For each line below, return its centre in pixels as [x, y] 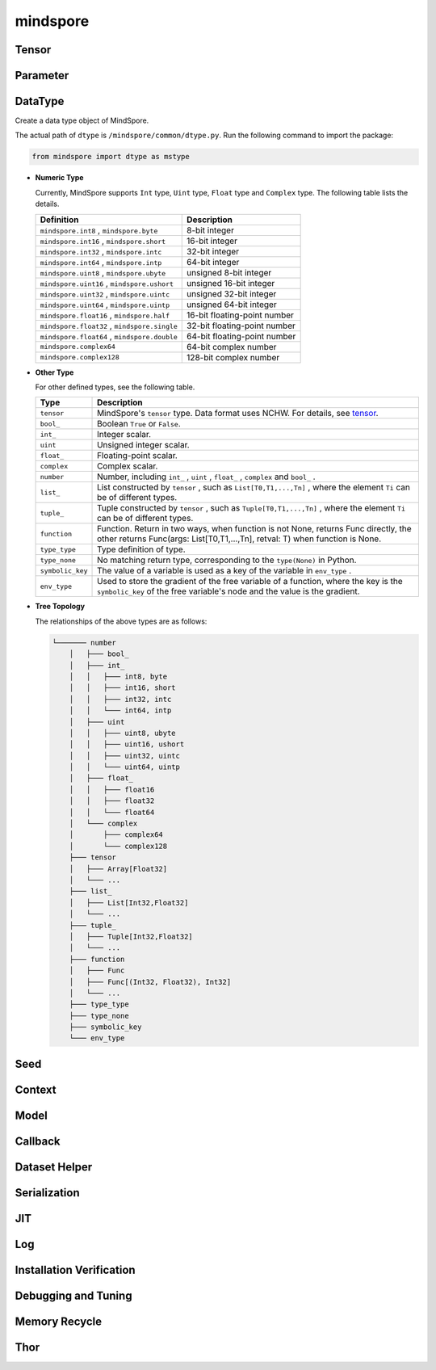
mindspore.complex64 [78, 347]
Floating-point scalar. [137, 456]
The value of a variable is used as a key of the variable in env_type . [224, 571]
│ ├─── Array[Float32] [118, 869]
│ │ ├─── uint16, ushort [127, 744]
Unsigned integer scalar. [143, 445]
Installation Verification [75, 1269]
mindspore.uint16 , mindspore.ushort [107, 283]
